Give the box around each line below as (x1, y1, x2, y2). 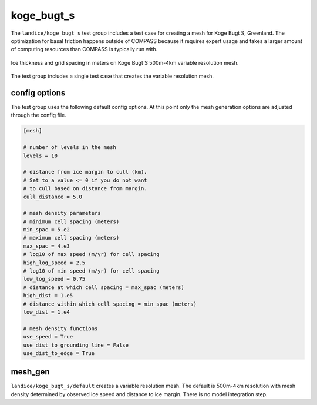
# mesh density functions (23, 325, 98, 332)
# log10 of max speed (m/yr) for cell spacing (23, 251, 160, 258)
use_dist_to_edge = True (23, 350, 95, 356)
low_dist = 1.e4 (23, 308, 70, 315)
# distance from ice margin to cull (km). (23, 168, 147, 175)
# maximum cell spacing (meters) (23, 234, 120, 241)
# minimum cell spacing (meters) (23, 218, 120, 225)
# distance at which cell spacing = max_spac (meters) (23, 284, 184, 291)
